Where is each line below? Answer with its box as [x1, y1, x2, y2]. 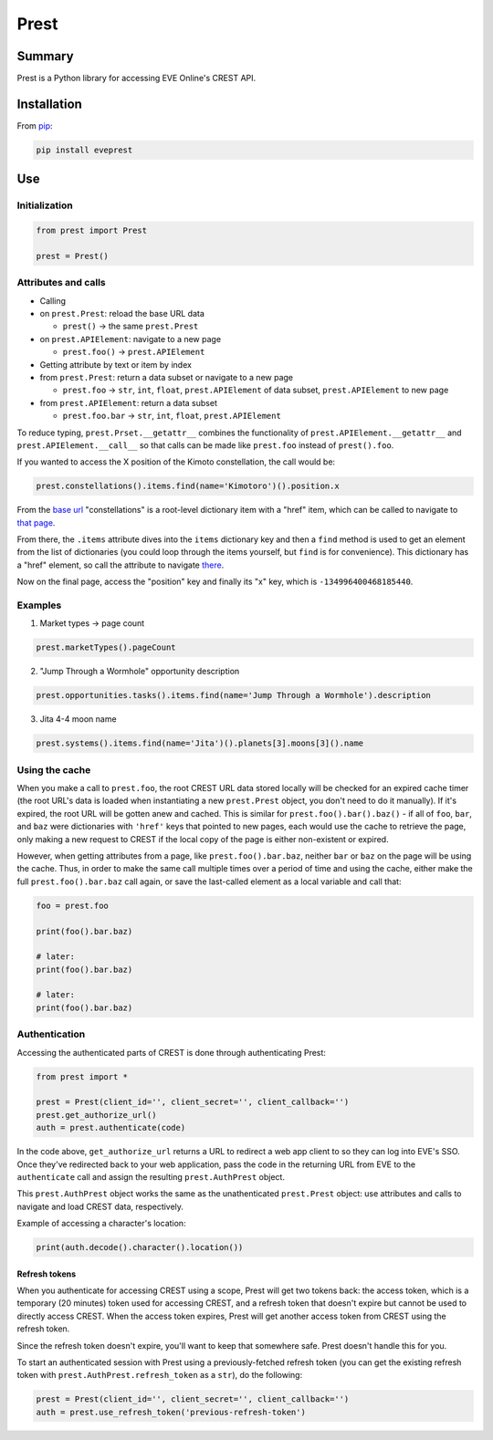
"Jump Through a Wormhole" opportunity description [39, 666, 240, 677]
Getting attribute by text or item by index [39, 359, 192, 370]
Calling [39, 295, 67, 306]
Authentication [16, 1028, 86, 1040]
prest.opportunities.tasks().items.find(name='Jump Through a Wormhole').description [36, 690, 431, 701]
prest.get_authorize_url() [36, 1110, 157, 1120]
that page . [16, 517, 56, 528]
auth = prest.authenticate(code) [36, 1122, 186, 1133]
